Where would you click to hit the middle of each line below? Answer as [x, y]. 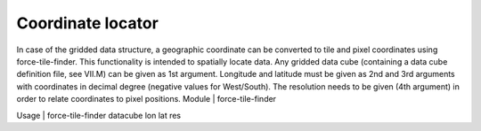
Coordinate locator [88, 23]
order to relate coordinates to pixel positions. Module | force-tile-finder [146, 99]
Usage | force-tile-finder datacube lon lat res [99, 115]
